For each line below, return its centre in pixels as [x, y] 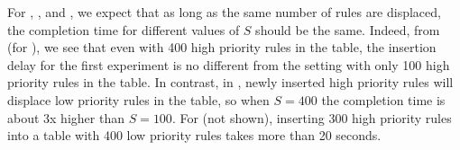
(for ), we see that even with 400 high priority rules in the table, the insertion [222, 47]
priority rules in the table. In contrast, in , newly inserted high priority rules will [230, 82]
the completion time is [383, 99]
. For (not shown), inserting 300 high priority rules [312, 117]
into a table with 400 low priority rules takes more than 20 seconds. [194, 135]
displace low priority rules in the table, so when [138, 99]
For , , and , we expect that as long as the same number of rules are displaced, [224, 12]
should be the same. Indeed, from [348, 29]
